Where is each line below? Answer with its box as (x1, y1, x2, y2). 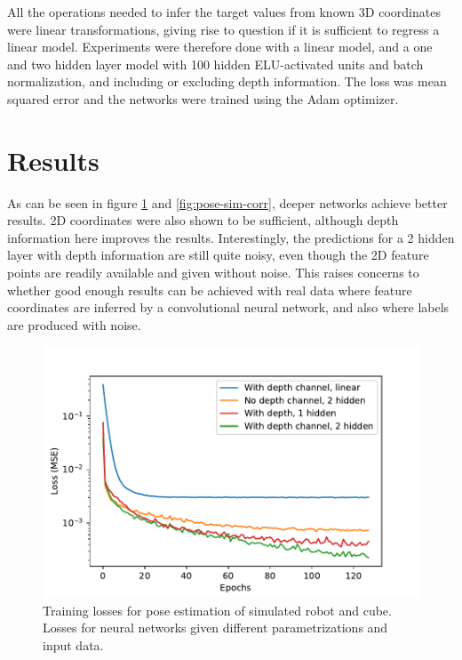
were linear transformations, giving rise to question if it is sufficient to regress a (7, 20, 440, 38)
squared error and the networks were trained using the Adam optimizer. (7, 89, 399, 108)
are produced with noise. (7, 315, 141, 334)
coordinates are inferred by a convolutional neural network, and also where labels (7, 298, 450, 317)
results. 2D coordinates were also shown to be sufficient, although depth (7, 211, 399, 229)
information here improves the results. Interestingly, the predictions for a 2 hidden (7, 228, 455, 246)
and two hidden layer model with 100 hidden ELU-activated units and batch (7, 54, 424, 73)
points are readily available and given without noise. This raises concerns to (7, 263, 419, 282)
